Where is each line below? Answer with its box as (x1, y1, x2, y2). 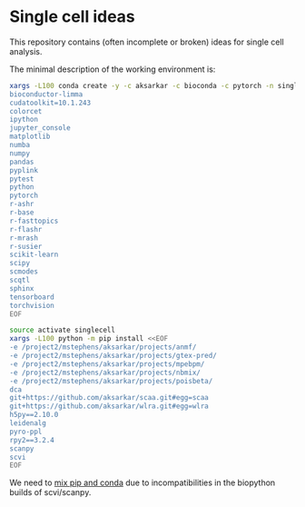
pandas (9, 157, 34, 166)
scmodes (9, 267, 39, 276)
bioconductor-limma (9, 89, 84, 99)
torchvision (9, 301, 54, 310)
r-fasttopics (9, 216, 59, 225)
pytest (9, 174, 34, 184)
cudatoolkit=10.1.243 (9, 98, 92, 107)
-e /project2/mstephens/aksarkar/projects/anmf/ (9, 343, 197, 352)
